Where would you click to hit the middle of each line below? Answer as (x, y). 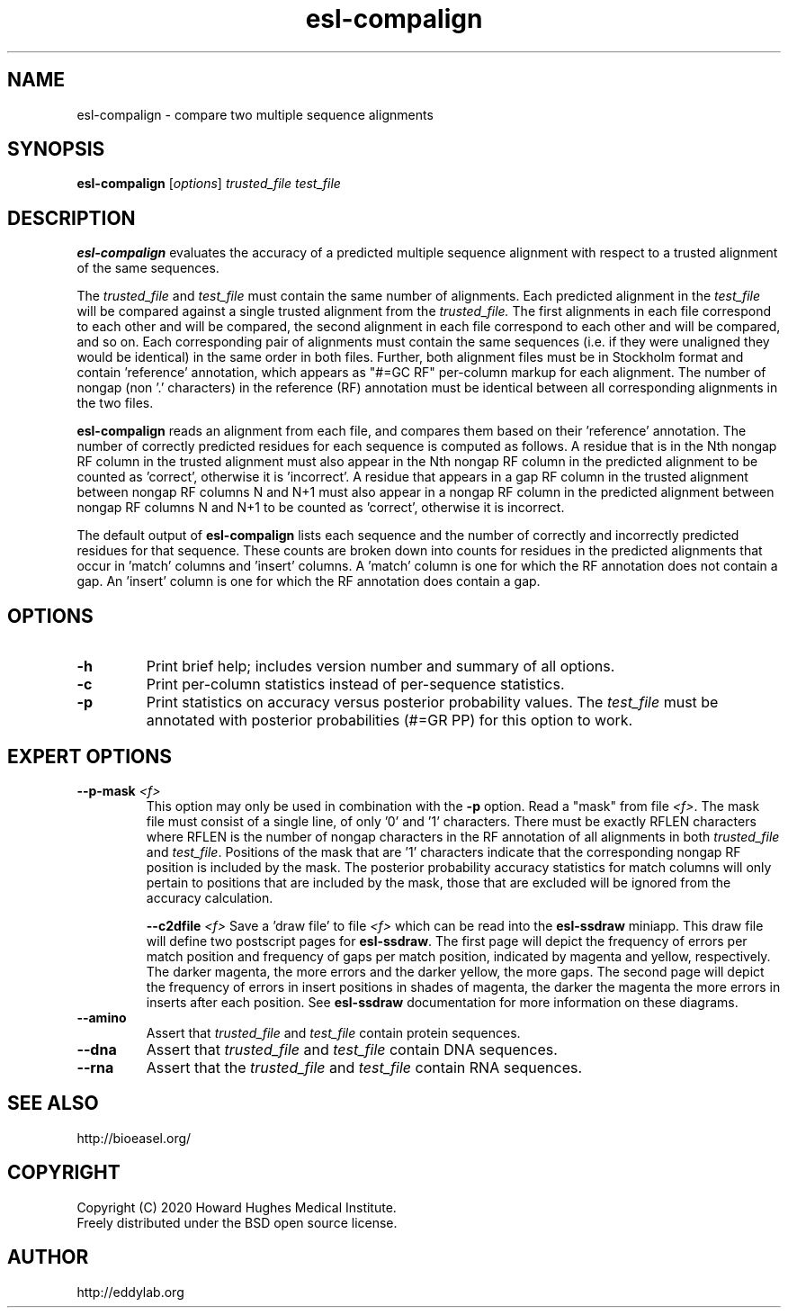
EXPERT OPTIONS (90, 756)
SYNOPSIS (56, 149)
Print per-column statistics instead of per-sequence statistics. (355, 685)
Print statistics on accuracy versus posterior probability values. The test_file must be (432, 703)
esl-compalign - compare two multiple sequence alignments (255, 114)
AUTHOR (48, 1257)
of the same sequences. (148, 268)
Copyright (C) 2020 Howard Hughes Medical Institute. (237, 1207)
